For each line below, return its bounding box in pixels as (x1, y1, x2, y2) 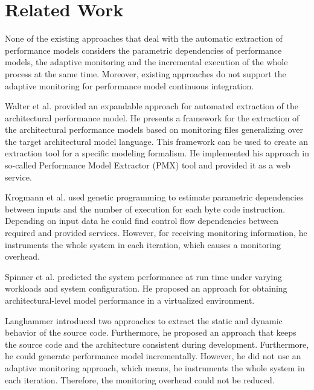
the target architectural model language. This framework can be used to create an (5, 135, 309, 147)
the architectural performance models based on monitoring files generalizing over (5, 123, 304, 136)
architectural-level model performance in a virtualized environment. (5, 294, 255, 306)
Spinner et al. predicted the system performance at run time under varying (5, 270, 282, 283)
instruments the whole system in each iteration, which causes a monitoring (5, 238, 281, 251)
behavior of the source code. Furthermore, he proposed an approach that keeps (5, 326, 296, 339)
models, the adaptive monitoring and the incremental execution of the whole (5, 56, 288, 68)
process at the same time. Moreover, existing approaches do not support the (5, 67, 286, 80)
